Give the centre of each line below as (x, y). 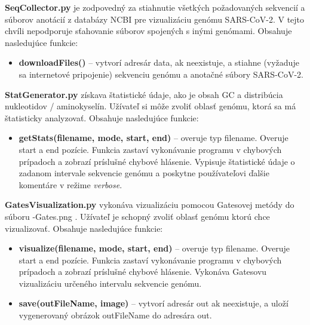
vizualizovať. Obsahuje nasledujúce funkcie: (84, 228)
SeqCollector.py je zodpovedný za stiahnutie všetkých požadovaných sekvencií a (155, 7)
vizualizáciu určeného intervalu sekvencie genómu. (110, 283)
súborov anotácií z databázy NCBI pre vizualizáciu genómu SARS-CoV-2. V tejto (155, 19)
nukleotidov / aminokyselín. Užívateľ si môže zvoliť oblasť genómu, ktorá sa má (151, 106)
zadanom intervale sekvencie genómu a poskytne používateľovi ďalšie (144, 173)
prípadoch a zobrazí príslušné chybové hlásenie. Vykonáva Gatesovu (143, 272)
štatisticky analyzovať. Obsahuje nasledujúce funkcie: (102, 117)
